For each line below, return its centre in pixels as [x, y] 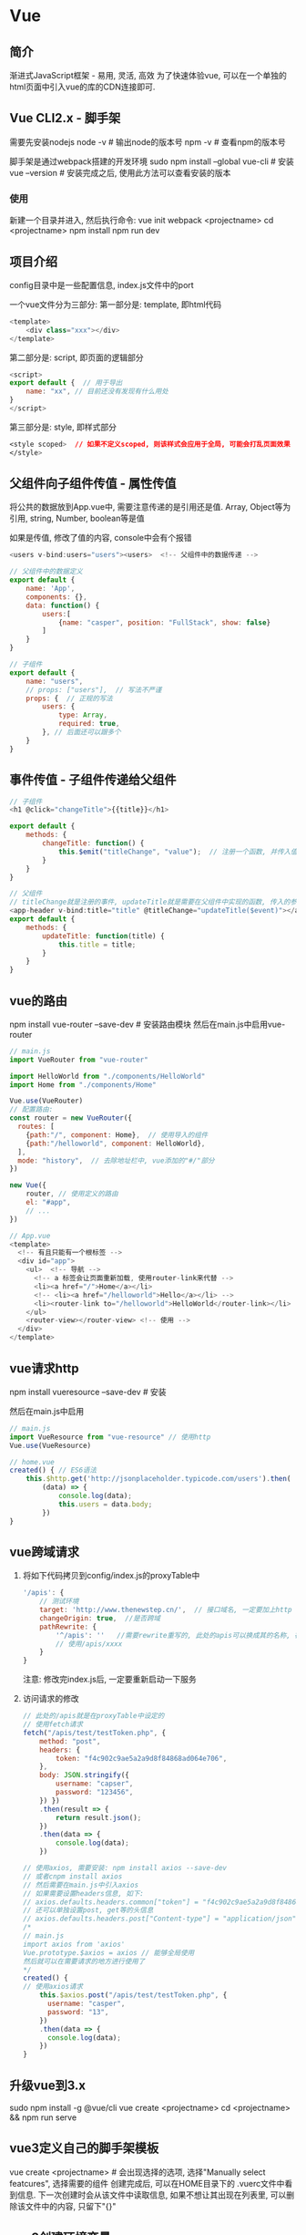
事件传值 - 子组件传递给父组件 [93, 780]
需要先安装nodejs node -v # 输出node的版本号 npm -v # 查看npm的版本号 [148, 141]
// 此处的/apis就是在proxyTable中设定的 [93, 1716]
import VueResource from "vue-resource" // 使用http [110, 1437]
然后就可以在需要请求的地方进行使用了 [84, 1961]
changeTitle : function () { [93, 843]
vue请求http [44, 1368]
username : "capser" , [95, 1784]
